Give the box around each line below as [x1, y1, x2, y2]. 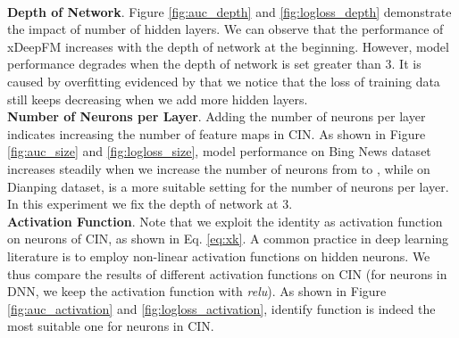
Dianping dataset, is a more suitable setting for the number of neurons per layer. [7, 177, 449, 195]
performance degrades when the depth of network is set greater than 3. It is [7, 54, 421, 73]
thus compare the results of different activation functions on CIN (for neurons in [7, 264, 447, 283]
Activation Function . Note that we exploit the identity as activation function [7, 211, 443, 230]
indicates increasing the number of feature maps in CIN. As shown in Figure [7, 124, 426, 143]
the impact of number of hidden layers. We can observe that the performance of [7, 20, 444, 38]
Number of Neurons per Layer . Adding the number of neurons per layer [7, 107, 426, 126]
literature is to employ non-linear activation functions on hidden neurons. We [7, 246, 430, 265]
